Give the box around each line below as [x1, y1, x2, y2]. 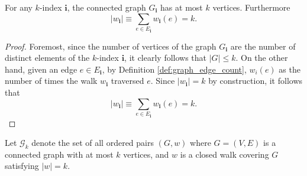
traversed [111, 74, 144, 87]
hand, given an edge [5, 63, 77, 75]
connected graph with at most [5, 148, 114, 160]
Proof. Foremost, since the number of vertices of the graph [5, 40, 216, 52]
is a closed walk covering [180, 148, 269, 160]
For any [5, 1, 33, 13]
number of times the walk [5, 74, 98, 87]
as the [279, 63, 300, 75]
